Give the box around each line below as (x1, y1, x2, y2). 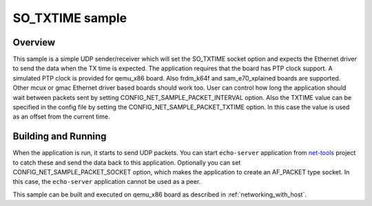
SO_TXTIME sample (12, 10, 127, 25)
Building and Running (12, 131, 107, 143)
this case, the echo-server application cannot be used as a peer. (12, 178, 201, 186)
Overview (12, 37, 56, 48)
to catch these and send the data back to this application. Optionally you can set (12, 158, 241, 167)
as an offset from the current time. (12, 112, 110, 121)
